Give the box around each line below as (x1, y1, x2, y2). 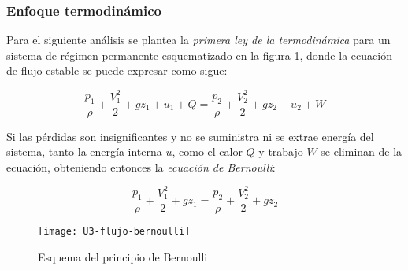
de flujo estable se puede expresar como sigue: (6, 62, 228, 79)
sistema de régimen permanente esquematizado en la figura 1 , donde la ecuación (6, 46, 392, 63)
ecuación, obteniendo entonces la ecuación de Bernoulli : (6, 158, 276, 175)
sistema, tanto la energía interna (6, 143, 162, 160)
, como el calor (172, 143, 243, 160)
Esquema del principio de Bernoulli (38, 248, 208, 264)
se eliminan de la (321, 143, 402, 160)
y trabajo (258, 143, 303, 160)
